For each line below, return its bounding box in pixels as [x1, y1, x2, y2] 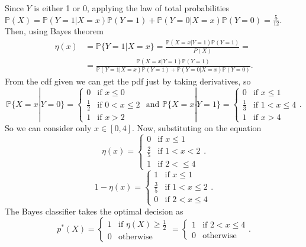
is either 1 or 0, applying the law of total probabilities [34, 2, 230, 14]
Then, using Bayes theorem [5, 25, 104, 37]
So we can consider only [5, 122, 92, 134]
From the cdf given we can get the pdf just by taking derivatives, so [5, 75, 251, 87]
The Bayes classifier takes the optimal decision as [5, 204, 183, 217]
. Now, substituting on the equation [132, 122, 262, 134]
